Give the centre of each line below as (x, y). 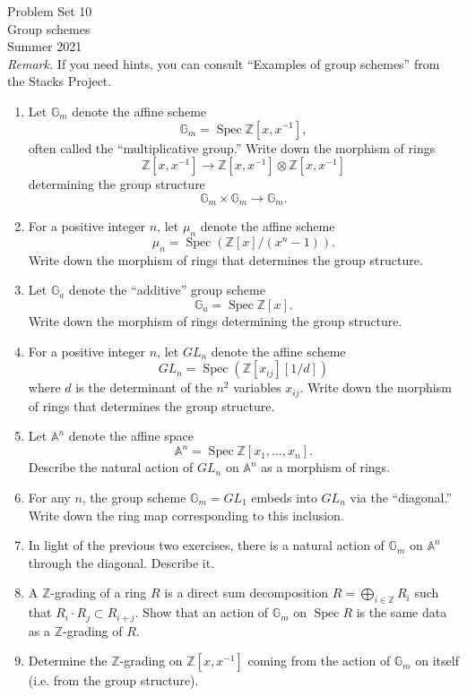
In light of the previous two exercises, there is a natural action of (206, 545)
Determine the (68, 661)
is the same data (402, 612)
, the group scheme (134, 497)
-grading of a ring (99, 593)
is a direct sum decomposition (246, 593)
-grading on (151, 661)
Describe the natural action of (111, 467)
